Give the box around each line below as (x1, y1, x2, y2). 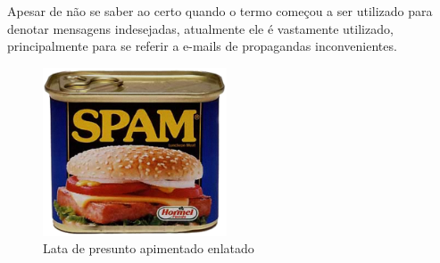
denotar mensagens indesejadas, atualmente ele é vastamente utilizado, (7, 19, 394, 37)
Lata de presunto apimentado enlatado (43, 239, 254, 258)
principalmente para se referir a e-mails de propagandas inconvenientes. (7, 37, 397, 55)
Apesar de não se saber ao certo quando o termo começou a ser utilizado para (7, 2, 433, 20)
